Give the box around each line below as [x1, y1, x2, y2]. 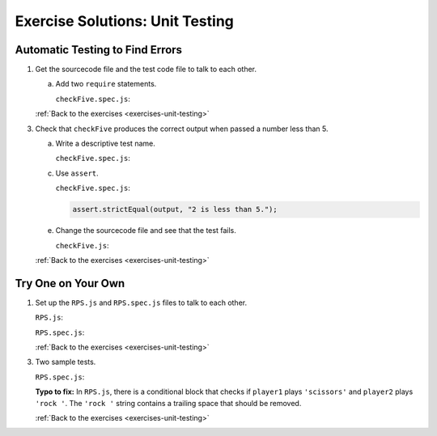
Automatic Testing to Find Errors [15, 43, 182, 57]
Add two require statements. [55, 79, 157, 89]
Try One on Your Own [15, 276, 125, 290]
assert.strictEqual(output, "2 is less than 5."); [72, 205, 278, 214]
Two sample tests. [35, 357, 96, 367]
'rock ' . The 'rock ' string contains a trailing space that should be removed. [35, 398, 302, 408]
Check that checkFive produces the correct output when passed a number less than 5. [35, 124, 329, 133]
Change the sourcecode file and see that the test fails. [55, 226, 236, 235]
